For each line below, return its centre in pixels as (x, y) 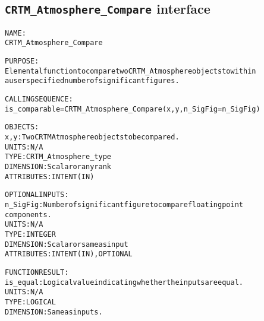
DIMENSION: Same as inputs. (54, 312)
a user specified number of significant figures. (92, 81)
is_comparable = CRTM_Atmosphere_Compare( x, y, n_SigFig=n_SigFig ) (133, 109)
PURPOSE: (22, 61)
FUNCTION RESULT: (37, 272)
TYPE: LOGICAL (30, 302)
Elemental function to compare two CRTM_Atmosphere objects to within (131, 71)
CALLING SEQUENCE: (39, 99)
